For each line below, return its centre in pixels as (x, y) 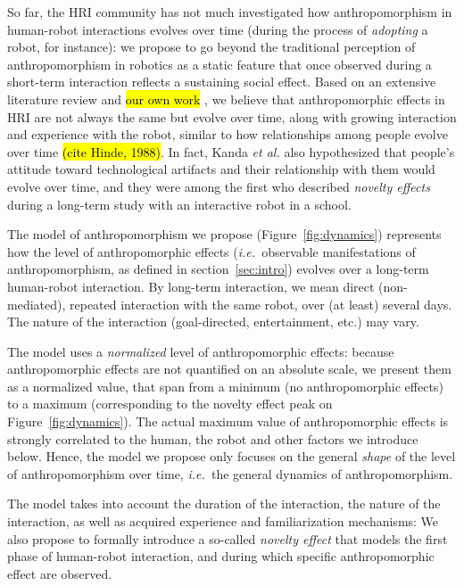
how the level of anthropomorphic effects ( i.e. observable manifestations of (211, 251)
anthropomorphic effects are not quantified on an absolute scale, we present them (229, 369)
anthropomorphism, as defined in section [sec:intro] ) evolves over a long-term (218, 269)
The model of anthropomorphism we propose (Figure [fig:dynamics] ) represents (224, 234)
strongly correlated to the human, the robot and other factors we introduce (213, 438)
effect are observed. (60, 573)
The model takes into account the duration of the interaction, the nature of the (224, 503)
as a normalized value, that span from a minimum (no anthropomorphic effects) (225, 386)
